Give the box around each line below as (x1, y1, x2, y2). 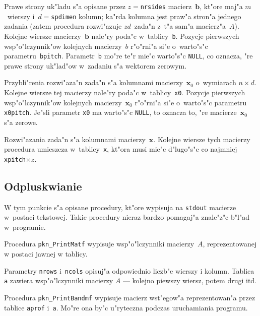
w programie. (4, 221, 46, 232)
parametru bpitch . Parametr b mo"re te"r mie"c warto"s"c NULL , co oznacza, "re (4, 50, 253, 61)
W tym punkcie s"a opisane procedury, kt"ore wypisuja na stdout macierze (4, 202, 236, 212)
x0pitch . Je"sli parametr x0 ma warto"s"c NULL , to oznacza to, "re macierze (4, 107, 237, 117)
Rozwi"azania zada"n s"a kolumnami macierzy (4, 134, 146, 144)
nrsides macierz (140, 1, 192, 11)
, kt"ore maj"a (200, 1, 243, 11)
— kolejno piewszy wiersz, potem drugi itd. (122, 275, 257, 286)
